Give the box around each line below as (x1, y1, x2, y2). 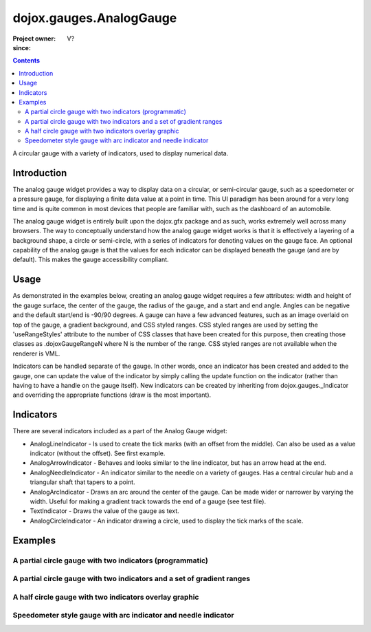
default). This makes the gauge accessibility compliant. (12, 255, 169, 264)
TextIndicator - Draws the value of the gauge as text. (30, 507, 179, 515)
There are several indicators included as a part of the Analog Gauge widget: (12, 427, 227, 435)
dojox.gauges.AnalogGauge (12, 10, 177, 25)
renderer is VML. (12, 349, 60, 358)
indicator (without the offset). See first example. (30, 449, 166, 457)
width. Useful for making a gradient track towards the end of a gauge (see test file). (30, 497, 267, 505)
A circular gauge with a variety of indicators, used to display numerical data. (12, 149, 229, 157)
